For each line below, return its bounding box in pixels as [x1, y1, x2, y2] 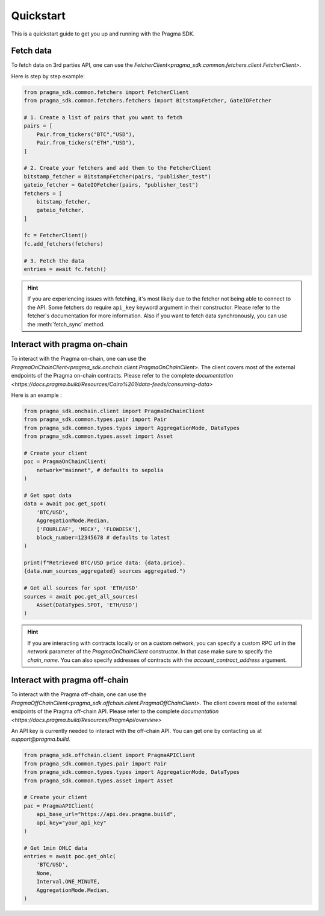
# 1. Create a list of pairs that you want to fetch [23, 114, 183, 120]
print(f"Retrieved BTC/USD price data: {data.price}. [23, 559, 186, 566]
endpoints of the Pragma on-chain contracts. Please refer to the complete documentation [11, 372, 234, 379]
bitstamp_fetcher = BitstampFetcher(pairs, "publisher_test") [23, 173, 211, 180]
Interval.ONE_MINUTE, [36, 878, 101, 885]
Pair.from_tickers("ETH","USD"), [36, 139, 135, 146]
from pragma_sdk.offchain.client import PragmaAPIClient [23, 752, 196, 759]
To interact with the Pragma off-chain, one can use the [11, 691, 147, 698]
